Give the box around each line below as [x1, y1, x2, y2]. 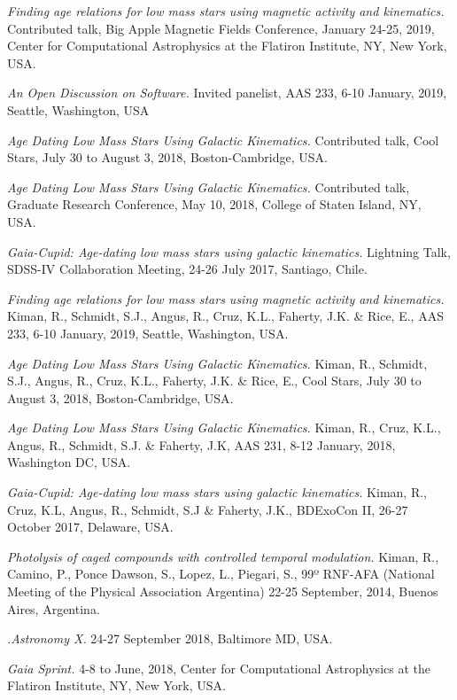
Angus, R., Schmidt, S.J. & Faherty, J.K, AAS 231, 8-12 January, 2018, [7, 435, 396, 454]
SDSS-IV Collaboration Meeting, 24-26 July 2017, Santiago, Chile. [7, 260, 368, 278]
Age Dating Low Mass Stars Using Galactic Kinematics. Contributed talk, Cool [7, 130, 439, 149]
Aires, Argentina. [7, 599, 100, 618]
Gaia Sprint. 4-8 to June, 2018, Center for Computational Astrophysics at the [7, 658, 430, 677]
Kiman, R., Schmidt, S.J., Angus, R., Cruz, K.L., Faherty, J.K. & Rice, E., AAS [7, 307, 444, 325]
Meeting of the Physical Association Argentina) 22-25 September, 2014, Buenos [7, 582, 438, 601]
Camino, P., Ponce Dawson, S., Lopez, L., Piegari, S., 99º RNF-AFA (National [7, 564, 435, 583]
